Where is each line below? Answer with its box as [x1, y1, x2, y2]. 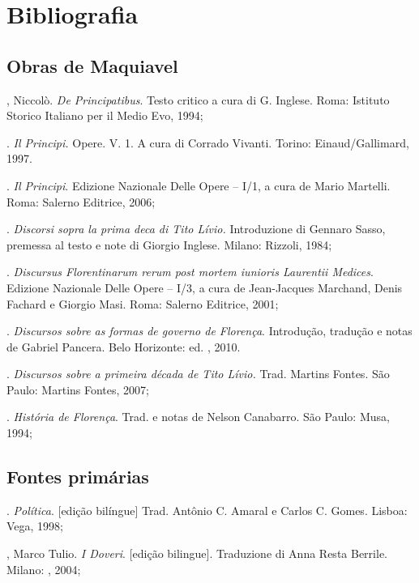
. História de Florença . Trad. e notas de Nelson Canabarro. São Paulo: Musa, [6, 408, 390, 425]
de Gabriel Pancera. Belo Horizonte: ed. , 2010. [6, 338, 241, 355]
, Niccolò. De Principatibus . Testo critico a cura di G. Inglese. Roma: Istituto [6, 91, 390, 108]
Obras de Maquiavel [6, 53, 178, 78]
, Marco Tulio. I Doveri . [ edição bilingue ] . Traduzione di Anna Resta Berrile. [6, 545, 387, 562]
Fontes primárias [6, 464, 149, 489]
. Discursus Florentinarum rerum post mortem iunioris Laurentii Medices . [6, 263, 374, 280]
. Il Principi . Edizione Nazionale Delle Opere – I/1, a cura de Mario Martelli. [6, 177, 391, 194]
